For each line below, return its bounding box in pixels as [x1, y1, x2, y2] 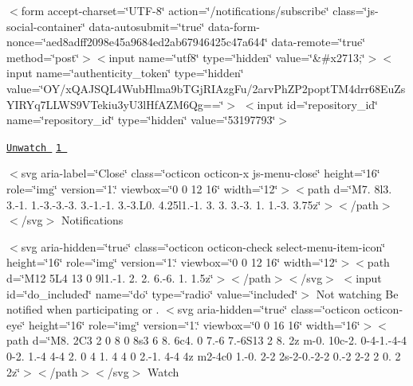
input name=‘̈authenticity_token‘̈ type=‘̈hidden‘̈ [6, 64, 244, 81]
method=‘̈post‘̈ [6, 49, 80, 65]
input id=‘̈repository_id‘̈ [257, 96, 378, 112]
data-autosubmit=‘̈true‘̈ [88, 18, 205, 34]
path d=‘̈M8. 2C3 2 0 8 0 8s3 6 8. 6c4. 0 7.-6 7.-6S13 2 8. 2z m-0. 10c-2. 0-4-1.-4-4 [6, 332, 407, 349]
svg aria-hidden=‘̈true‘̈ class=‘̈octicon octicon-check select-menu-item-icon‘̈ [21, 238, 386, 255]
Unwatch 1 [6, 142, 62, 154]
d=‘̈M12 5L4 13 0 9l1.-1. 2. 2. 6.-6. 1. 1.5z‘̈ [6, 269, 214, 286]
